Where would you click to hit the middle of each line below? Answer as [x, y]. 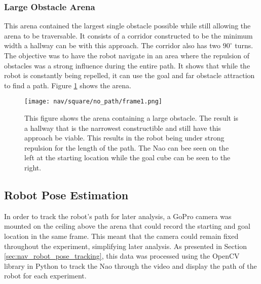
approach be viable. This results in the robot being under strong [124, 138]
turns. [244, 45]
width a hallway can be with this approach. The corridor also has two [112, 45]
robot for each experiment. [45, 276]
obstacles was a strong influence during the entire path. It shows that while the [127, 65]
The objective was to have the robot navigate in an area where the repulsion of [127, 55]
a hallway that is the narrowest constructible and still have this [123, 128]
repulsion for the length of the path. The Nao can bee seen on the [127, 147]
